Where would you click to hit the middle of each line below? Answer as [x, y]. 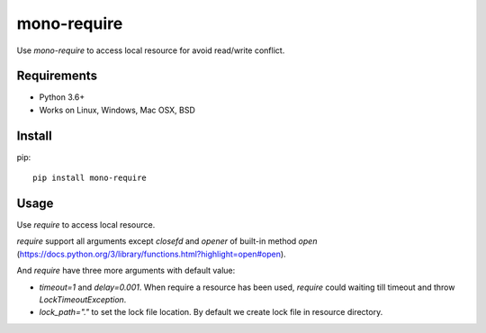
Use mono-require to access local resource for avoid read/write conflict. [151, 50]
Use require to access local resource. [86, 225]
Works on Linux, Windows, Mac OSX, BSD [117, 110]
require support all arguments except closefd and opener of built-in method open [167, 241]
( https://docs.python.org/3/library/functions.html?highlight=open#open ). [152, 254]
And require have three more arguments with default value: [126, 271]
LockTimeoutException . [83, 300]
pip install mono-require [90, 178]
